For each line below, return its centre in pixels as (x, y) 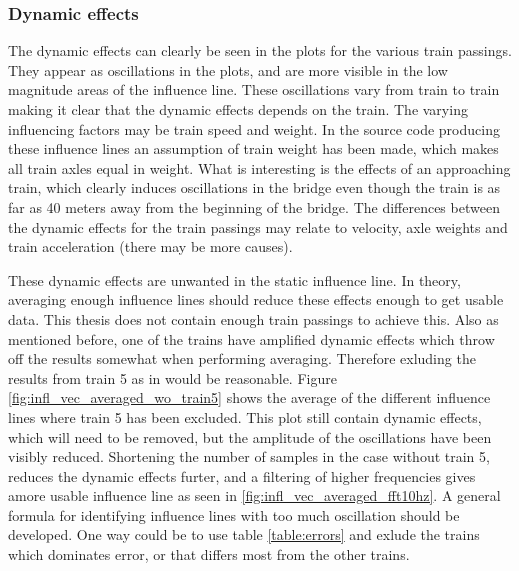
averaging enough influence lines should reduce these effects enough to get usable (256, 299)
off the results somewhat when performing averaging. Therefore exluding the (242, 358)
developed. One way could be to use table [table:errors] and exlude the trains (244, 534)
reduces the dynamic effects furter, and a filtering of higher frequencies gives (242, 475)
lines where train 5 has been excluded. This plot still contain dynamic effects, (245, 416)
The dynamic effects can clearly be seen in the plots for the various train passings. (260, 50)
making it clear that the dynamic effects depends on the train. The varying (238, 109)
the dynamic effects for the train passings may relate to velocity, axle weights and (258, 226)
